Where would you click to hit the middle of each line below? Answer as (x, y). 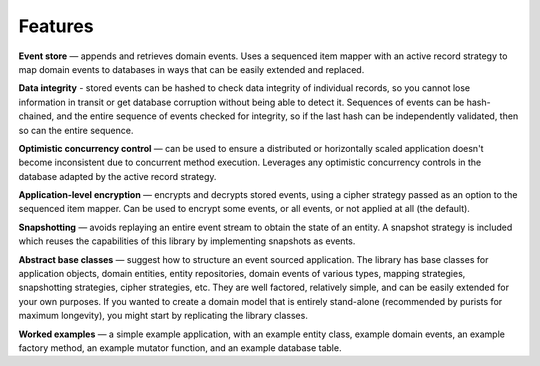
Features (56, 26)
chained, (36, 116)
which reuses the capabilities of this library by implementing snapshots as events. (187, 241)
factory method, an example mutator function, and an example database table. (180, 347)
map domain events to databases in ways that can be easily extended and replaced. (191, 69)
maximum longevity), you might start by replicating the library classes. (163, 316)
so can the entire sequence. (76, 130)
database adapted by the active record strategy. (117, 176)
